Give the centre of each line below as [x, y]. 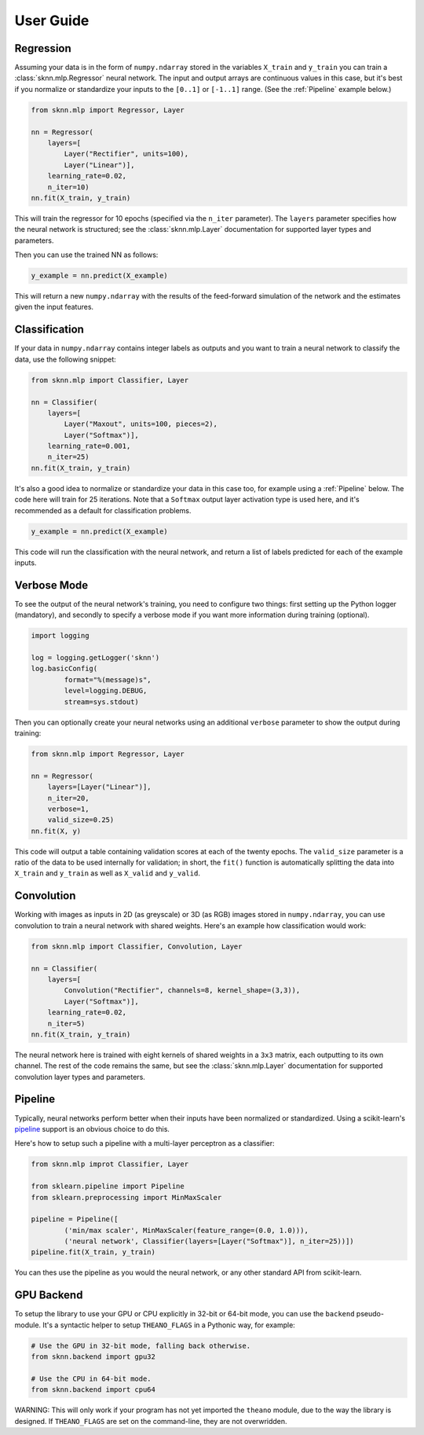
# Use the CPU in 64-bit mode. [91, 1378]
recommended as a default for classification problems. [103, 510]
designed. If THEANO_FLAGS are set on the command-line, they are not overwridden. [151, 1421]
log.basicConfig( [64, 669]
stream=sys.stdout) [101, 702]
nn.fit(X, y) [56, 831]
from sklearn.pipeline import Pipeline [108, 1186]
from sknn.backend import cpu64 [93, 1390]
